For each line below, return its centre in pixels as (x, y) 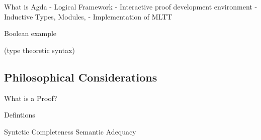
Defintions (20, 115)
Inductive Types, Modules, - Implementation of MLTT (88, 16)
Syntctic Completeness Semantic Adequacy (70, 131)
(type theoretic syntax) (39, 50)
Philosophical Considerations (81, 77)
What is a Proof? (31, 98)
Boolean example (30, 33)
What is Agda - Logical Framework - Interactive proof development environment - (131, 6)
